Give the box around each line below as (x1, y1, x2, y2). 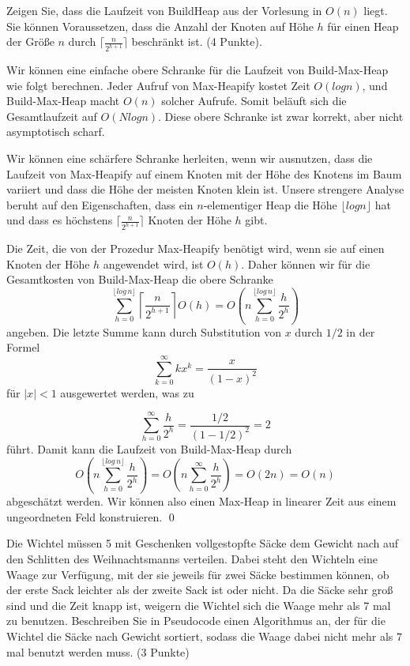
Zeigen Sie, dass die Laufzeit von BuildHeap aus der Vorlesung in (6, 2, 322, 18)
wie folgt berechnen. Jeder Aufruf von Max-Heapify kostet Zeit (6, 77, 310, 93)
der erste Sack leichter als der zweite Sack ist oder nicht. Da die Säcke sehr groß (6, 581, 393, 598)
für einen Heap (327, 17, 399, 34)
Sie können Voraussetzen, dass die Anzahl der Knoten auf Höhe (6, 17, 314, 34)
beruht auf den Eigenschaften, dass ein (6, 196, 194, 213)
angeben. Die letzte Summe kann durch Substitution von (6, 323, 282, 340)
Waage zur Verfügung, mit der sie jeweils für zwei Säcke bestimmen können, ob (6, 566, 389, 582)
